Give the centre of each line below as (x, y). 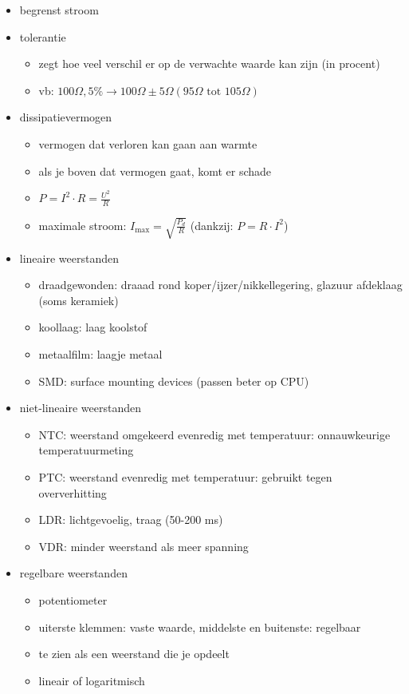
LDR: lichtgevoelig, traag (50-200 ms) (131, 520)
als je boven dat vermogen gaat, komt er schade (155, 171)
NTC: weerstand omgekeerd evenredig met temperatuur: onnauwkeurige (214, 434)
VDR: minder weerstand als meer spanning (144, 546)
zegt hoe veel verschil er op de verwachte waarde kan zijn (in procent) (209, 63)
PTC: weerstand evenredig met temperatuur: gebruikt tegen (185, 476)
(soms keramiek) (79, 300)
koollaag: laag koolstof (93, 327)
